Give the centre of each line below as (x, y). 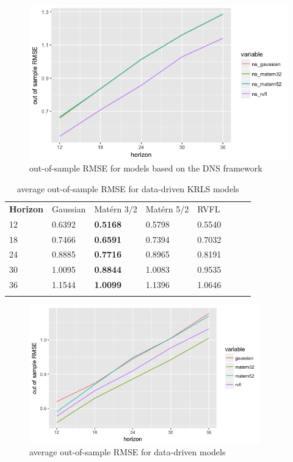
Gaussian (69, 208)
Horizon (26, 208)
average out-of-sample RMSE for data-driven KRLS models (128, 189)
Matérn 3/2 (116, 208)
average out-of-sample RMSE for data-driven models (128, 452)
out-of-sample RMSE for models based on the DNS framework (146, 168)
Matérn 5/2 (167, 208)
